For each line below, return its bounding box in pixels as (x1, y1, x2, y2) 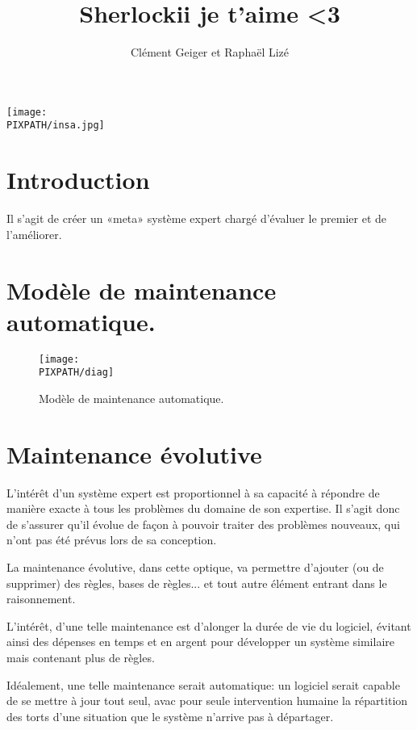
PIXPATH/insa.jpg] (6, 120, 105, 132)
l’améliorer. (6, 225, 62, 242)
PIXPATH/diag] (39, 367, 115, 379)
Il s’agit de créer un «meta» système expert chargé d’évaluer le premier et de (6, 210, 386, 227)
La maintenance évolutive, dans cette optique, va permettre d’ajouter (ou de (6, 559, 384, 576)
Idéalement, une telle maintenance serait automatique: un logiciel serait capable (6, 676, 400, 693)
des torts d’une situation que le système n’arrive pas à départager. (6, 707, 334, 724)
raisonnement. (6, 590, 76, 607)
